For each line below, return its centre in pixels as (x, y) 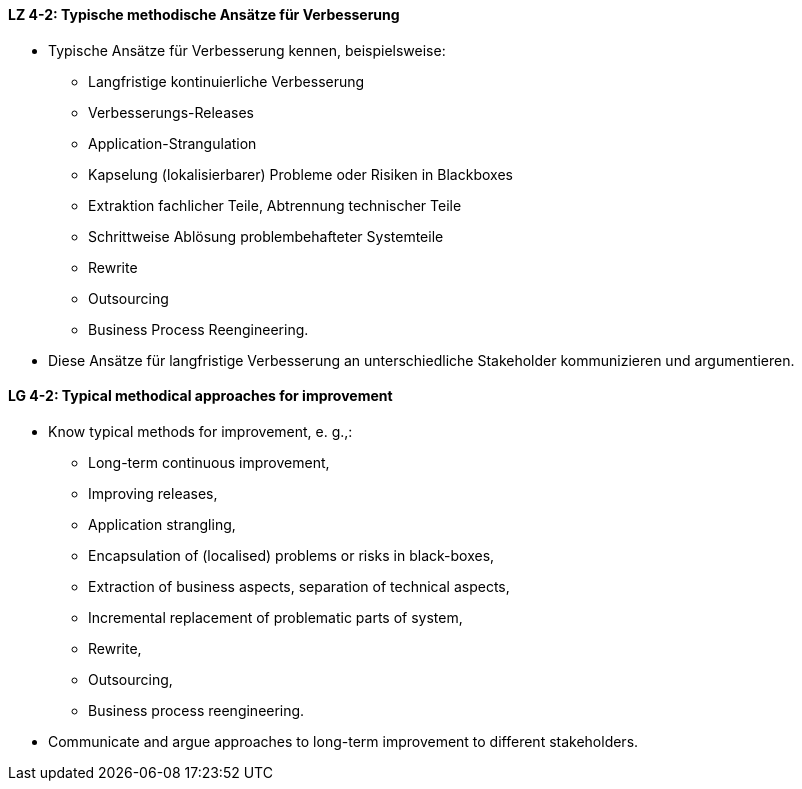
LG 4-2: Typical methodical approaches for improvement (200, 396)
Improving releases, (153, 493)
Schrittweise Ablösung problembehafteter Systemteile (266, 236)
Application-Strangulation (172, 143)
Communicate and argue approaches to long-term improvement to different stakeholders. (343, 741)
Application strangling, (162, 524)
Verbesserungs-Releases (171, 112)
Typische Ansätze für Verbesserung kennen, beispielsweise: (247, 50)
